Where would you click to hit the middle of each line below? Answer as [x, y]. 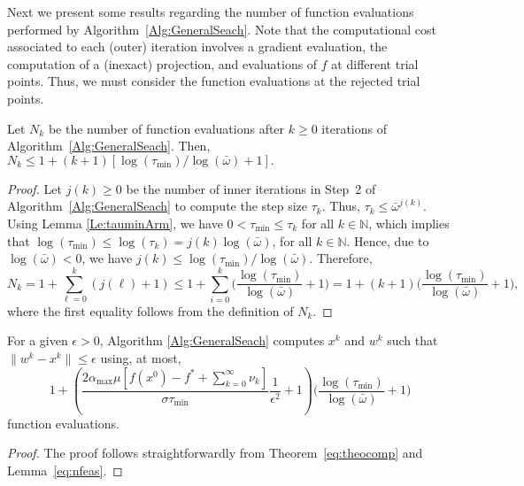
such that [412, 340]
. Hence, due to [388, 240]
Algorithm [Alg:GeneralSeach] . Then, [109, 146]
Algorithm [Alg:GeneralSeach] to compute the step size [158, 206]
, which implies [409, 223]
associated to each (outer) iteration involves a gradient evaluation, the [197, 46]
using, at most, [141, 358]
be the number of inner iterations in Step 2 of [251, 188]
